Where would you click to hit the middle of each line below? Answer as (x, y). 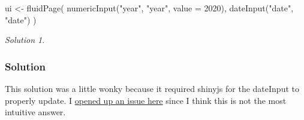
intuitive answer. (35, 112)
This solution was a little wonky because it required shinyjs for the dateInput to (152, 88)
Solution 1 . (25, 40)
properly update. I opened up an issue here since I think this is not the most (146, 100)
